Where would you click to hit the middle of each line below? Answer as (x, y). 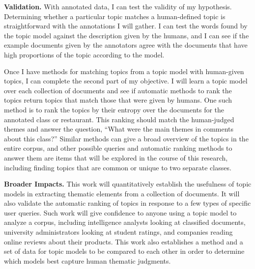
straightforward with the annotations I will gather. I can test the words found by (126, 26)
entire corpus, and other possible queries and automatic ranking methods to (118, 148)
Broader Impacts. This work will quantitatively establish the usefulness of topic (128, 184)
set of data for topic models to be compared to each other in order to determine (124, 251)
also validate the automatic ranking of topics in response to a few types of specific (127, 203)
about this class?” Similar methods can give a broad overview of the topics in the (126, 138)
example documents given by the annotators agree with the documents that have (126, 45)
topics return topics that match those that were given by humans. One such (118, 100)
